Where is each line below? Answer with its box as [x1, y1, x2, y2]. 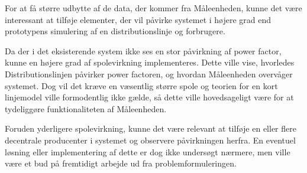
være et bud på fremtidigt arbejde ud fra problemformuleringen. [5, 157, 237, 169]
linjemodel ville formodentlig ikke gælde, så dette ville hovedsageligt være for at [5, 91, 294, 103]
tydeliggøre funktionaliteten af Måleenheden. [5, 102, 167, 115]
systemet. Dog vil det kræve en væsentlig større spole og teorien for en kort [5, 79, 278, 92]
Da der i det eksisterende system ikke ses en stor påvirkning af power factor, [5, 44, 282, 57]
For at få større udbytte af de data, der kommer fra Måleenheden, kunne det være [5, 2, 302, 14]
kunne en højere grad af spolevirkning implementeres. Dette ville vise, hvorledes [5, 56, 295, 68]
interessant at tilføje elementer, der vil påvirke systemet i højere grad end [5, 13, 272, 25]
